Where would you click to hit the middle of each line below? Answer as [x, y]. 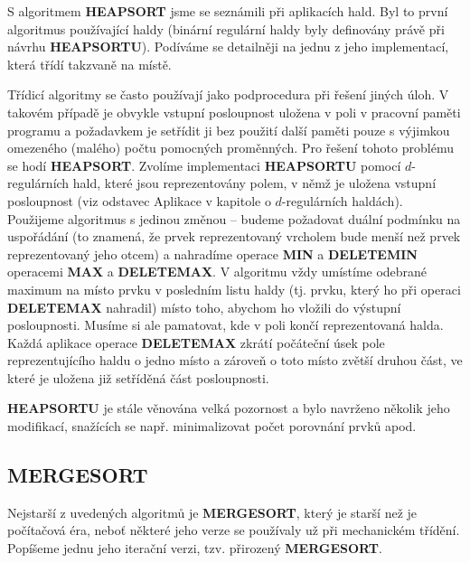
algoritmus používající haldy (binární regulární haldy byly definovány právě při [226, 28]
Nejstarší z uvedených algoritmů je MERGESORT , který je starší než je [212, 512]
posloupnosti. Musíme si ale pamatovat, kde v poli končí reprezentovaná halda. [226, 325]
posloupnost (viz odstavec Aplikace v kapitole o [139, 200]
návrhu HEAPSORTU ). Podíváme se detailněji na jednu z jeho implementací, [228, 47]
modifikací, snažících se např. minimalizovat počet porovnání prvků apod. [212, 426]
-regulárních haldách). [342, 200]
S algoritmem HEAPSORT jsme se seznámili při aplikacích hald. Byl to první [228, 11]
